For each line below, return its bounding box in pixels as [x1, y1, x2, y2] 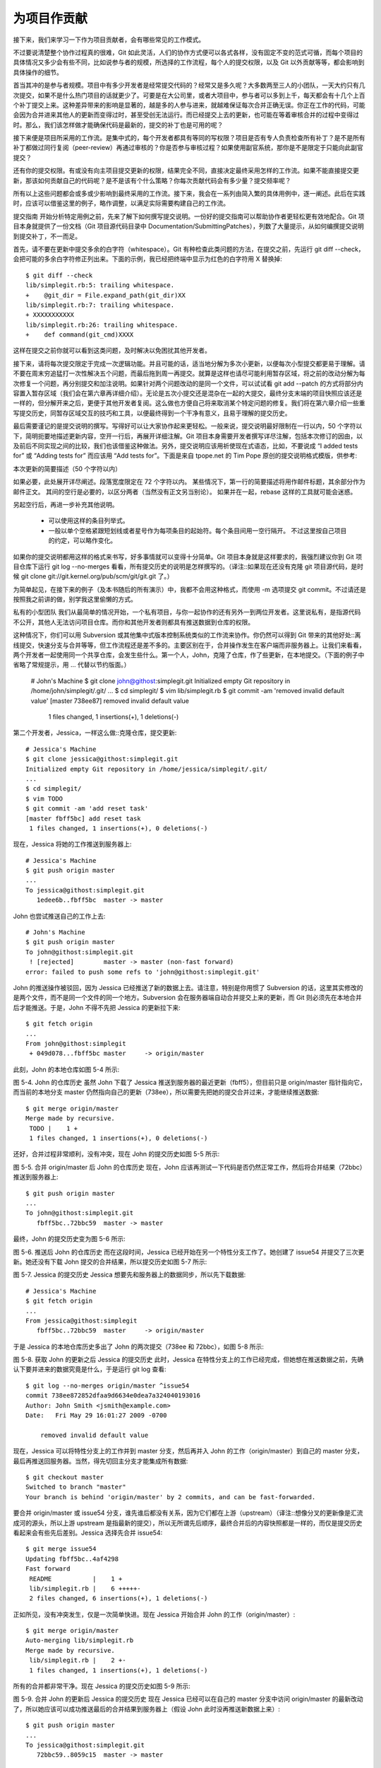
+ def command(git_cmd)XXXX [25, 331, 134, 339]
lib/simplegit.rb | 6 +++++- [29, 1584, 141, 1593]
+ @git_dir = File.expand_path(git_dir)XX [25, 291, 186, 299]
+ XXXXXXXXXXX [25, 311, 74, 319]
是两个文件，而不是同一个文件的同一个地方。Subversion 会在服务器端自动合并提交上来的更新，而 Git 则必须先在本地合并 [13, 994, 363, 1002]
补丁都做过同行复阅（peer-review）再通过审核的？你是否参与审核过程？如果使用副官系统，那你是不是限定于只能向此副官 [13, 144, 363, 152]
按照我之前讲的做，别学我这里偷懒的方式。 [13, 595, 137, 604]
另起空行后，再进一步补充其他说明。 [13, 500, 119, 508]
